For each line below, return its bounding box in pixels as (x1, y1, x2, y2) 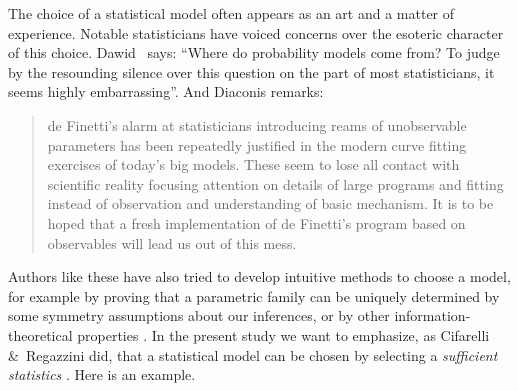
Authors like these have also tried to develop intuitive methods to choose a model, (8, 266, 511, 287)
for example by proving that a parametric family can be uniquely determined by (8, 285, 500, 306)
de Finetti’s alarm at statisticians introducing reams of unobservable (47, 114, 467, 135)
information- (394, 305, 471, 326)
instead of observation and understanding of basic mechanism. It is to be (47, 193, 494, 214)
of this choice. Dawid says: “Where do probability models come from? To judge (8, 42, 500, 63)
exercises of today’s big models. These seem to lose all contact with (47, 154, 460, 175)
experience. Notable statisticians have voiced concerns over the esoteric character (8, 22, 504, 43)
